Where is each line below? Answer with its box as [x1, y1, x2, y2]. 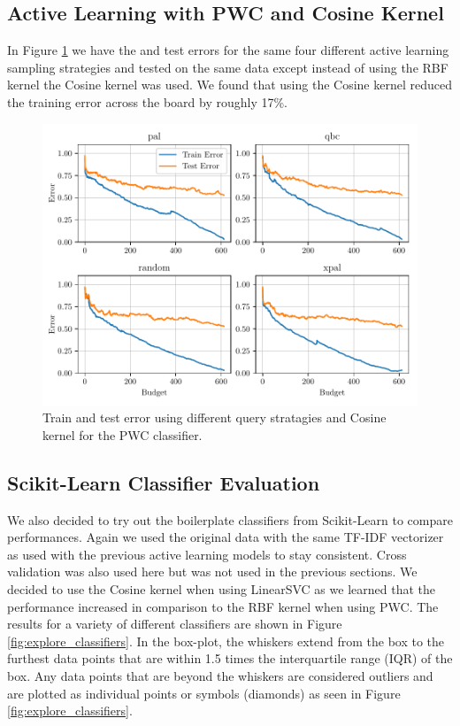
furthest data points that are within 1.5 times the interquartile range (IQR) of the [7, 649, 453, 668]
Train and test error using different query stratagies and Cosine [42, 408, 387, 427]
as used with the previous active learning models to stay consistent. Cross [7, 544, 407, 563]
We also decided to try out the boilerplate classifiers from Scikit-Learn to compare [7, 510, 453, 529]
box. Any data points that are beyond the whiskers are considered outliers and [7, 666, 433, 684]
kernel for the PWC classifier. [42, 425, 203, 444]
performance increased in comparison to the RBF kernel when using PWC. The [7, 597, 439, 615]
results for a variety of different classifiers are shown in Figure [7, 614, 342, 633]
